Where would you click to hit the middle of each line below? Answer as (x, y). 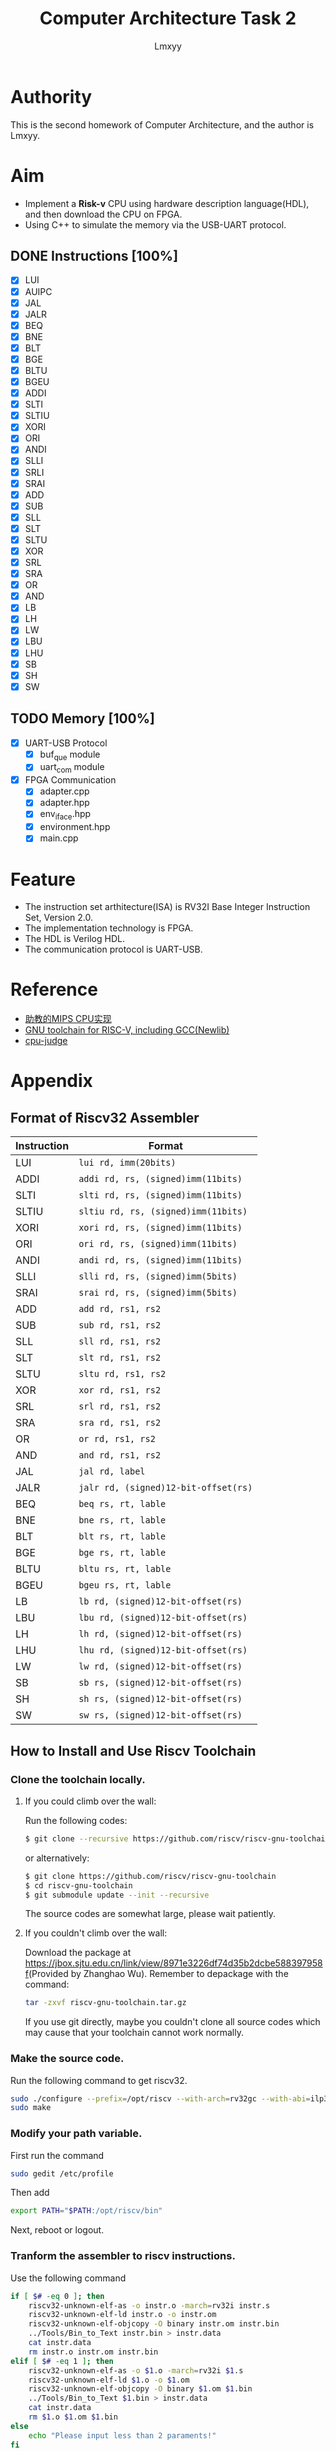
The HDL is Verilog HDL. (74, 939)
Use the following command (68, 2278)
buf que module (70, 755)
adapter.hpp (64, 803)
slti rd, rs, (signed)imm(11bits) (160, 1195)
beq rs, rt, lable (122, 1504)
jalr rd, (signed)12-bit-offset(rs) (165, 1488)
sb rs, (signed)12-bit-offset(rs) (160, 1683)
